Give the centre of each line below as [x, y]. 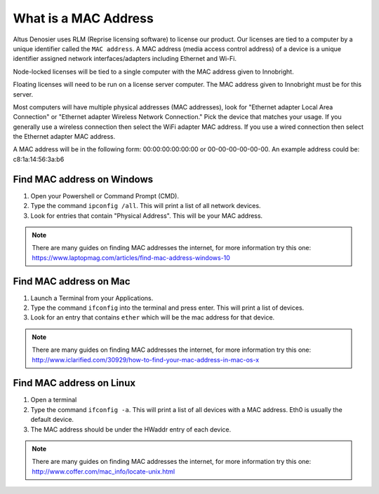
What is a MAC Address [83, 18]
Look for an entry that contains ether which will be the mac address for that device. [153, 317]
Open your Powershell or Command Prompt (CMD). [105, 195]
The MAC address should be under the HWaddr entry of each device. [131, 429]
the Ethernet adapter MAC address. [64, 137]
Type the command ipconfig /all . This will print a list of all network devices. [146, 206]
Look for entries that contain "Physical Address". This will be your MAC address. [147, 215]
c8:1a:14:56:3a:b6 [39, 159]
